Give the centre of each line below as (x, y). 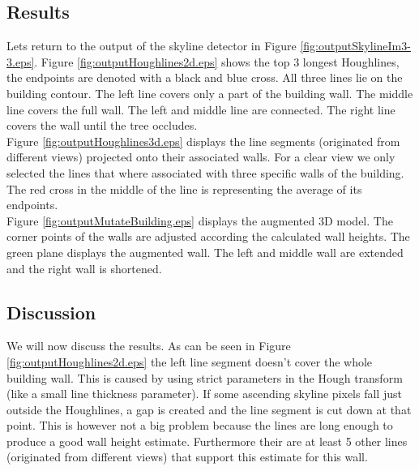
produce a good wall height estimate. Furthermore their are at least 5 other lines (207, 441)
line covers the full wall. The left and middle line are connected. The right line (201, 109)
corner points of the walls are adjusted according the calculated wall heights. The (208, 236)
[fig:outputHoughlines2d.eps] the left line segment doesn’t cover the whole (190, 361)
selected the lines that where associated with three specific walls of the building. (205, 172)
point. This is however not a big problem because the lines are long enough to (200, 425)
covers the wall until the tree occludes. (102, 125)
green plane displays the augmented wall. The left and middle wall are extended (205, 252)
